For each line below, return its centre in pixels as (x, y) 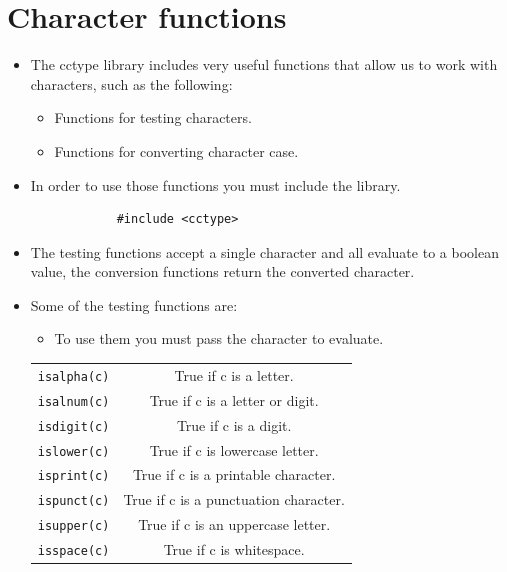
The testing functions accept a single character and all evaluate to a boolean (264, 251)
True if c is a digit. (234, 424)
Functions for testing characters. (153, 117)
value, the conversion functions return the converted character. (222, 271)
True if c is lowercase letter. (234, 449)
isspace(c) (73, 551)
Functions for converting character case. (176, 150)
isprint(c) (73, 476)
